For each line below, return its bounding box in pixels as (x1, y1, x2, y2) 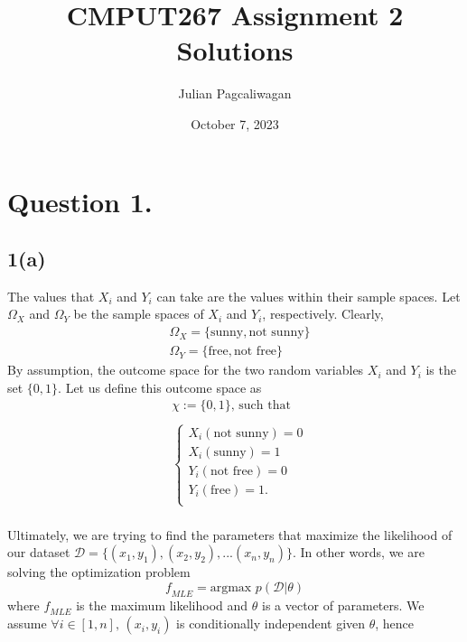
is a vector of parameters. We (262, 595, 425, 614)
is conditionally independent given (176, 614, 366, 633)
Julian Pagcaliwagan (178, 84, 292, 103)
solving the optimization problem (7, 563, 191, 582)
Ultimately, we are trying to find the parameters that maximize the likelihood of (7, 525, 453, 544)
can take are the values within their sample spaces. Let (156, 286, 461, 305)
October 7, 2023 (191, 114, 279, 133)
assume (7, 614, 47, 633)
